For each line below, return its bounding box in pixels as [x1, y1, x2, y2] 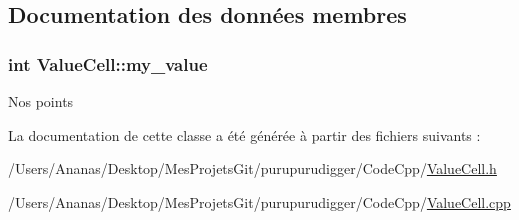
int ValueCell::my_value [8, 51, 208, 76]
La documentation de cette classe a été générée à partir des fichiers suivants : [8, 124, 481, 145]
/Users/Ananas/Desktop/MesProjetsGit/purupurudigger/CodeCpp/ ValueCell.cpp [8, 191, 511, 212]
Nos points [8, 91, 74, 111]
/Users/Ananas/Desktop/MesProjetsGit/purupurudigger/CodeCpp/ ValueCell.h [8, 158, 497, 179]
